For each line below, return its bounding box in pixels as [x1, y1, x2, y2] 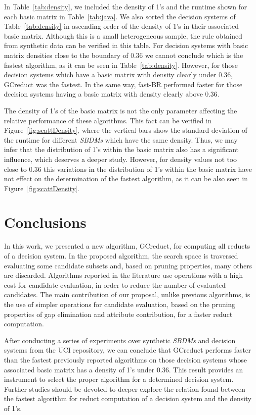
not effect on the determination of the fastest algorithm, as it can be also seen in [4, 173, 248, 184]
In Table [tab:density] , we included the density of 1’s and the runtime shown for [4, 1, 247, 11]
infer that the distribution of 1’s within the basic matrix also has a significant [4, 144, 239, 155]
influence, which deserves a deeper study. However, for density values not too [4, 154, 237, 164]
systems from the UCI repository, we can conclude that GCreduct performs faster [4, 345, 251, 355]
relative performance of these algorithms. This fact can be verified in [4, 115, 212, 125]
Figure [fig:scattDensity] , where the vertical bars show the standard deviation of [4, 125, 248, 135]
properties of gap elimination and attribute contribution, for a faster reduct [4, 309, 233, 319]
